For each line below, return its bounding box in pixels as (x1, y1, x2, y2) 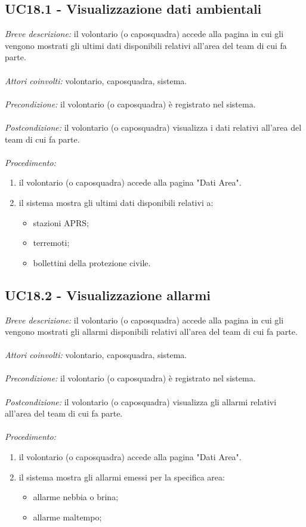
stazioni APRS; (33, 216, 89, 229)
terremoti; (33, 236, 70, 249)
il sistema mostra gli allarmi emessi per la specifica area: (18, 470, 225, 483)
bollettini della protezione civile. (33, 256, 151, 269)
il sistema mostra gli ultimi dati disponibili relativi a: (18, 196, 214, 208)
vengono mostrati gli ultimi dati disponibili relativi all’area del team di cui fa (5, 39, 287, 51)
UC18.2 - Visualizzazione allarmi (5, 285, 211, 304)
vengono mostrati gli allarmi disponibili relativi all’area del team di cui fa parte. (5, 325, 298, 338)
